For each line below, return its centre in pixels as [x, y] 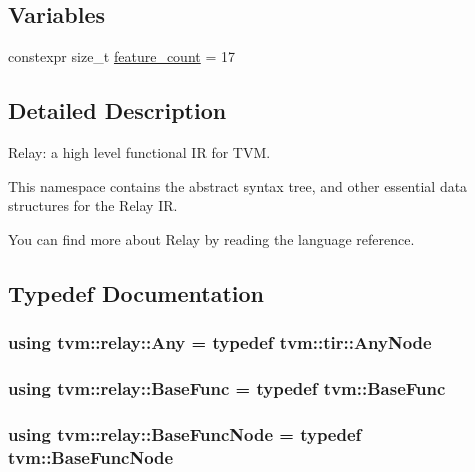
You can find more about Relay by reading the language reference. [211, 238]
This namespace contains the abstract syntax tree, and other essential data [238, 185]
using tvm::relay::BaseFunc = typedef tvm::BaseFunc [227, 387]
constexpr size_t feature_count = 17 [121, 56]
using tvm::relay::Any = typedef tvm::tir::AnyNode [220, 342]
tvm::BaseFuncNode [91, 456]
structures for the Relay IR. [93, 205]
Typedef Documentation [136, 292]
